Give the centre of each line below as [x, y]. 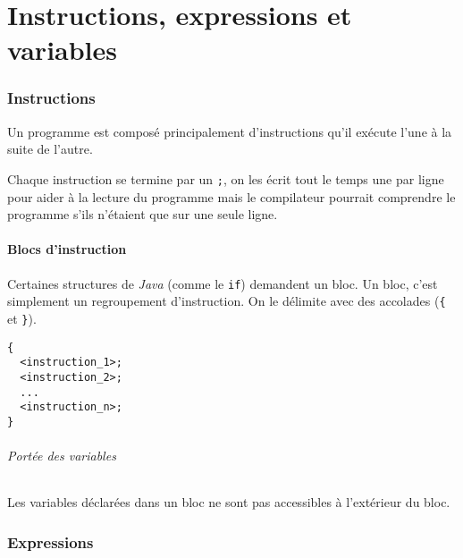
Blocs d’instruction [67, 249]
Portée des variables [62, 456]
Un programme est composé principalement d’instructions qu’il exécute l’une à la [230, 131]
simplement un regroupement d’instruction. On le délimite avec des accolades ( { [227, 301]
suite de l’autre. [50, 149]
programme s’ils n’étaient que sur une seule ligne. [143, 214]
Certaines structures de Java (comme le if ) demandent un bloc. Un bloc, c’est [223, 283]
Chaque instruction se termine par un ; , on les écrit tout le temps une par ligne [226, 178]
